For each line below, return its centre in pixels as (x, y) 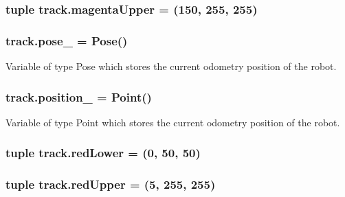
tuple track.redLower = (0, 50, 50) (103, 153)
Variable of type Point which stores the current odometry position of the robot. (173, 122)
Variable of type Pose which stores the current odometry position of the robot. (171, 66)
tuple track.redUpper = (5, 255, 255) (111, 184)
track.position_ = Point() (79, 96)
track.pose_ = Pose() (67, 40)
